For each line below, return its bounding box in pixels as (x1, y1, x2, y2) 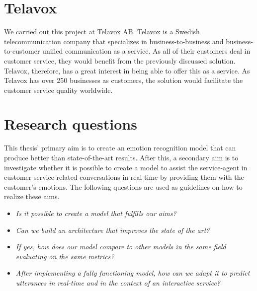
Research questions (4, 114, 137, 134)
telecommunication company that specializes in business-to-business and (4, 36, 224, 46)
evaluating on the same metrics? (15, 251, 114, 261)
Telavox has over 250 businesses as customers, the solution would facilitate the (4, 75, 243, 85)
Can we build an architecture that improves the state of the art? (15, 224, 210, 235)
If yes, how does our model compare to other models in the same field (15, 241, 226, 252)
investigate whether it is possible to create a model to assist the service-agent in (4, 162, 248, 172)
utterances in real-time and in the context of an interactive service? (15, 277, 220, 288)
